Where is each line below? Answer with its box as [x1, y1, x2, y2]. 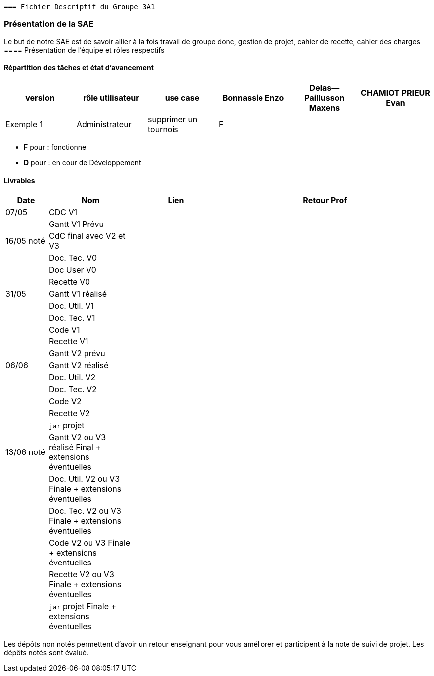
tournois [147, 124, 178, 134]
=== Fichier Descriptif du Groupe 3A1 [4, 3, 155, 11]
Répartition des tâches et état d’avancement [4, 63, 154, 72]
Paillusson [304, 92, 345, 103]
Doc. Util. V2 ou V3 [49, 474, 120, 484]
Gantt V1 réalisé [49, 289, 107, 299]
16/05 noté [5, 236, 45, 246]
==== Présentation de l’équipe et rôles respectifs [4, 45, 165, 54]
